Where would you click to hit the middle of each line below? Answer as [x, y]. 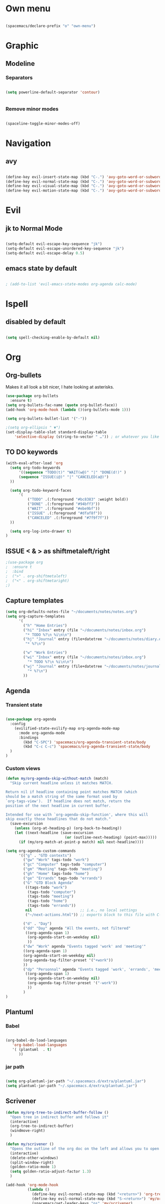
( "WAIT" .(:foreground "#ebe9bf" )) [63, 509]
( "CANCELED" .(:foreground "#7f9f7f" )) [68, 518]
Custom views [23, 768]
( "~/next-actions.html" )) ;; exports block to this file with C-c [94, 915]
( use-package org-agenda [31, 719]
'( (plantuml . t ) [32, 1050]
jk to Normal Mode [34, 228]
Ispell [17, 304]
